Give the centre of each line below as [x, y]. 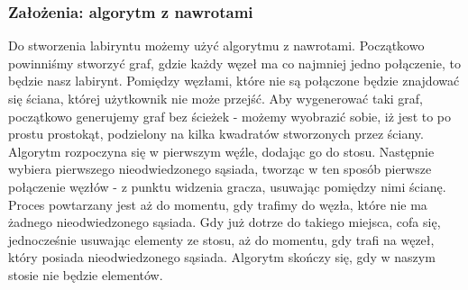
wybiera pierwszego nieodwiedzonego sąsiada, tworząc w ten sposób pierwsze [220, 169]
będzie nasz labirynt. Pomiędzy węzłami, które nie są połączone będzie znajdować [234, 81]
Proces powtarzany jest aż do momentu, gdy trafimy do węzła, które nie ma [218, 204]
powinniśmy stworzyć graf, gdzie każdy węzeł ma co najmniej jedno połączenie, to [234, 63]
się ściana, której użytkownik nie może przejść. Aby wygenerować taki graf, [216, 98]
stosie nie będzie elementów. [86, 274]
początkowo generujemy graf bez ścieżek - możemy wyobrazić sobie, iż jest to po [230, 116]
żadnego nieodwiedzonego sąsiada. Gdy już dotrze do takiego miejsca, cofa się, [225, 222]
